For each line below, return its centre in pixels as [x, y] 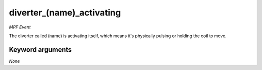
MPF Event [20, 27]
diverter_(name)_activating [65, 13]
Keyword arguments [41, 49]
